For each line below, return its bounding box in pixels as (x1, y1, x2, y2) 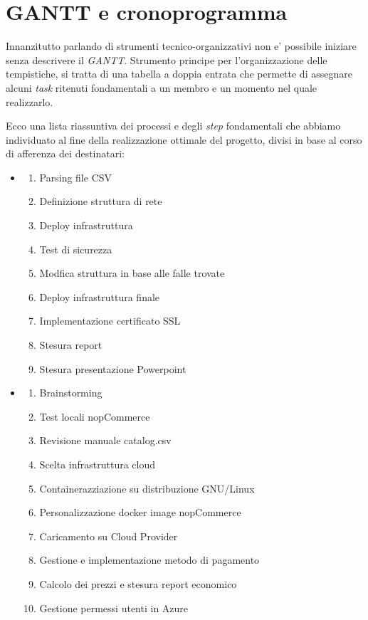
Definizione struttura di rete (39, 194, 162, 209)
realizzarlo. (6, 94, 53, 109)
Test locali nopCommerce (39, 409, 150, 424)
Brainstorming (39, 385, 102, 400)
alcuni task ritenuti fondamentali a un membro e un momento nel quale (6, 80, 317, 95)
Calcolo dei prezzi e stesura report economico (39, 576, 237, 591)
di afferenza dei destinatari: (6, 146, 125, 161)
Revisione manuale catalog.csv (39, 433, 172, 448)
